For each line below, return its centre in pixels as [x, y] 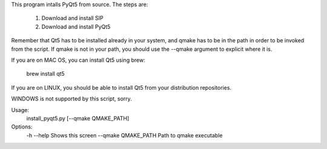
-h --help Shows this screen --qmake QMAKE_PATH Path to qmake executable [124, 135]
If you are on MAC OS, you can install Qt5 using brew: [78, 60]
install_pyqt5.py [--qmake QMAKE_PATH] [78, 118]
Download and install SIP [72, 18]
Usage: [20, 110]
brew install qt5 [45, 74]
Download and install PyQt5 [76, 27]
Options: [22, 127]
